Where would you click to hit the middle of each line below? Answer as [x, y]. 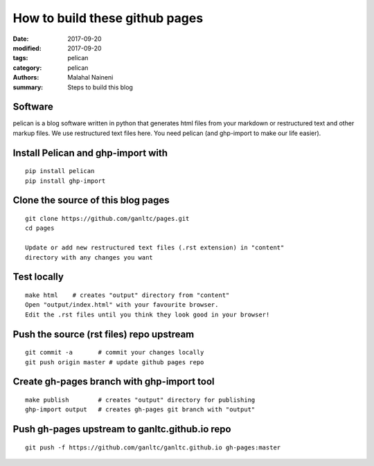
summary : [28, 87]
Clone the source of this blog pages [91, 200]
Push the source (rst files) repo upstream [104, 334]
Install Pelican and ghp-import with [90, 153]
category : [27, 68]
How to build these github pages [108, 18]
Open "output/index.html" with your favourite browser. [122, 305]
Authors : [26, 78]
